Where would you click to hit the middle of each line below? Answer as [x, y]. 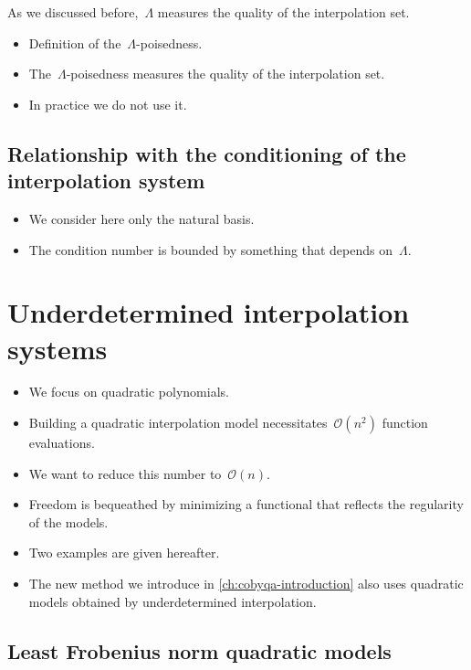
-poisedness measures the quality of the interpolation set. [225, 74]
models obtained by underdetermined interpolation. [173, 601]
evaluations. [62, 443]
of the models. [68, 521]
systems [58, 348]
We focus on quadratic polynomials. [129, 392]
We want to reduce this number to [125, 473]
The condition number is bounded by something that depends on [210, 249]
